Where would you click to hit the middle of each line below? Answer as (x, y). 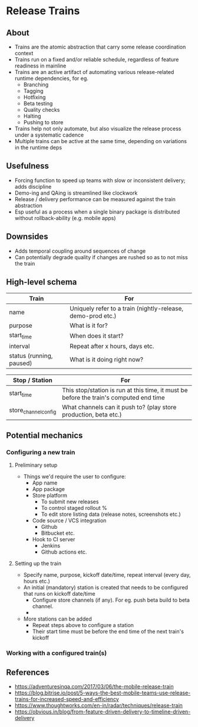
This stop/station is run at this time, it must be (125, 390)
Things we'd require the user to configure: (75, 477)
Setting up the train (38, 564)
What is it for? (89, 325)
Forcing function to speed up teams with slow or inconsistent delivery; (100, 180)
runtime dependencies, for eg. (51, 78)
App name (45, 483)
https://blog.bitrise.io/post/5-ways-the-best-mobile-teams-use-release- (103, 693)
